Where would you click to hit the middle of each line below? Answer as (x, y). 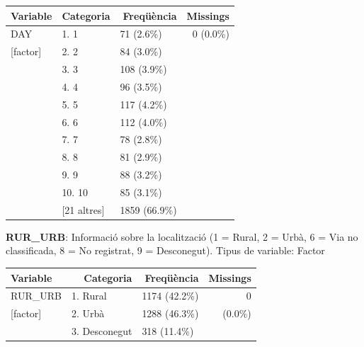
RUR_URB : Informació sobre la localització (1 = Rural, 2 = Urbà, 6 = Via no (182, 236)
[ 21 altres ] (83, 209)
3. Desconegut (102, 331)
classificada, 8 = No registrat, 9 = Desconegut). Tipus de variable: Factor (165, 250)
